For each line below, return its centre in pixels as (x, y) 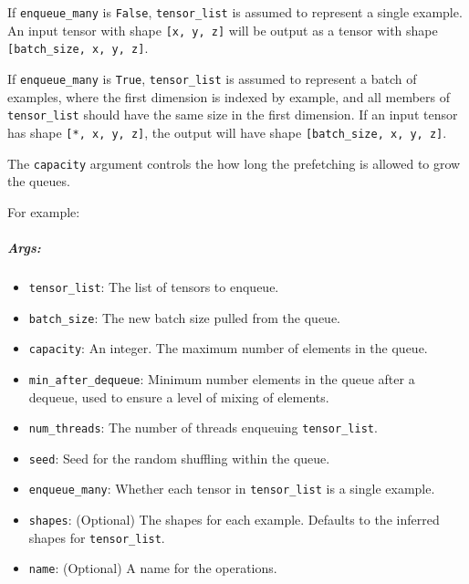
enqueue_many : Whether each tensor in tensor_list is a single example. (232, 489)
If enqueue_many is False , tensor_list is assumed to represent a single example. (235, 12)
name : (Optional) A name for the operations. (153, 568)
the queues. (39, 181)
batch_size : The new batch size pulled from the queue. (184, 317)
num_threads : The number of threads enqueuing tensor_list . (203, 428)
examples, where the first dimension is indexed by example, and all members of (229, 96)
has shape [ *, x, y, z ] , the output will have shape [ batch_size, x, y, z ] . (227, 132)
